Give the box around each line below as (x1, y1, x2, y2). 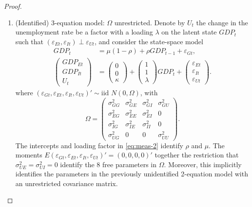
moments (15, 150, 42, 160)
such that (15, 36, 44, 46)
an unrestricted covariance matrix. (15, 178, 118, 189)
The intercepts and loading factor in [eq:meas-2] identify (15, 140, 183, 150)
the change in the (196, 17, 248, 27)
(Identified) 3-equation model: (15, 17, 105, 27)
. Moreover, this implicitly (164, 159, 242, 169)
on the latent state (161, 27, 217, 37)
